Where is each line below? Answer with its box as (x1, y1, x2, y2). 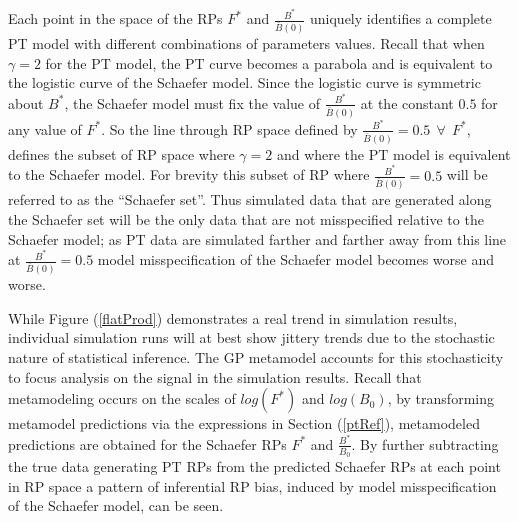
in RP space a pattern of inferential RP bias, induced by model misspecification (8, 475, 497, 496)
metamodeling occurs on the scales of (8, 388, 236, 409)
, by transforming (387, 388, 494, 409)
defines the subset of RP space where (8, 143, 235, 164)
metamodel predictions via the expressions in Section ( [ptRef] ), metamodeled (8, 413, 480, 434)
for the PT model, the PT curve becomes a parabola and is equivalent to (45, 52, 493, 73)
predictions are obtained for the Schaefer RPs (8, 433, 287, 454)
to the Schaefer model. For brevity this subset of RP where (8, 164, 370, 185)
